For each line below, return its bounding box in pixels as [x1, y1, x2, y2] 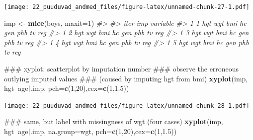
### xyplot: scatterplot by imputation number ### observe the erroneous [4, 64, 239, 74]
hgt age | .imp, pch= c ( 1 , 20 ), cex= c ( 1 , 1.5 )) [4, 83, 129, 93]
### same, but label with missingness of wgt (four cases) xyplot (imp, [4, 116, 223, 127]
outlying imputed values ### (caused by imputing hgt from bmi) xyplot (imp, [4, 73, 248, 83]
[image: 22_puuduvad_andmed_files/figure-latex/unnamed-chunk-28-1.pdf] [4, 102, 250, 109]
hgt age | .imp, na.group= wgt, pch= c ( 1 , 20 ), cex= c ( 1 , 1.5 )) [4, 126, 177, 137]
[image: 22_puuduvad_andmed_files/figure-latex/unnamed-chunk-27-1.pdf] [4, 3, 250, 10]
